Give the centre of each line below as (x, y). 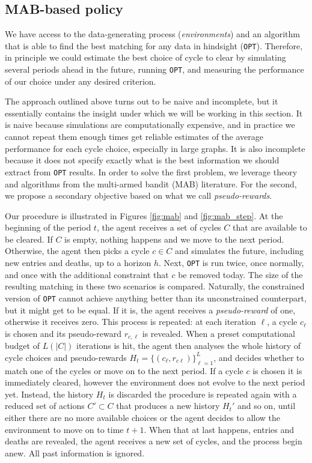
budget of (22, 346)
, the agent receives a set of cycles (159, 227)
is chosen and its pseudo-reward (63, 333)
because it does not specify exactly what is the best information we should (142, 160)
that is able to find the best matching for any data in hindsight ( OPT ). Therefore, (154, 45)
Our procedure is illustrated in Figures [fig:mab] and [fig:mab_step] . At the (144, 215)
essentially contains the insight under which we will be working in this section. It (154, 113)
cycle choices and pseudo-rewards (66, 357)
